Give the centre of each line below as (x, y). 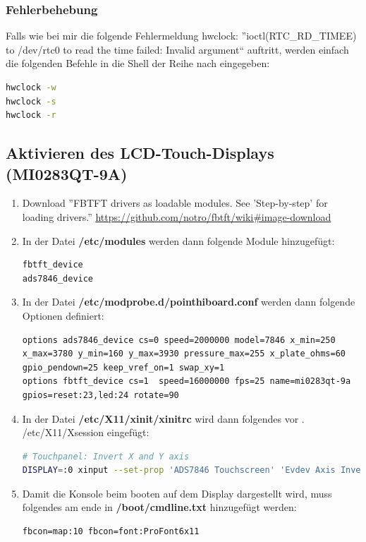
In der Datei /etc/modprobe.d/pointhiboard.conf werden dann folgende (189, 302)
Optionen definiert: (63, 315)
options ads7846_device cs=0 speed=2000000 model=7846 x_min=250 (179, 340)
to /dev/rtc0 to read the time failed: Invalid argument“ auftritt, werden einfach (177, 49)
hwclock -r (31, 115)
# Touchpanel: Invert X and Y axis (106, 456)
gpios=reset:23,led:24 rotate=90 (100, 395)
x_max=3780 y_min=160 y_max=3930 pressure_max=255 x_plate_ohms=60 (184, 354)
